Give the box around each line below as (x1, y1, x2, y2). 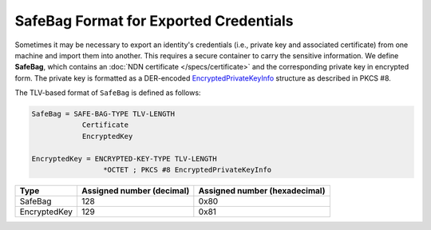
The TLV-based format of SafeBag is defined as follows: (14, 88, 201, 97)
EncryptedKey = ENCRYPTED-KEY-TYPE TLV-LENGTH (31, 154, 217, 163)
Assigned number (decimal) (81, 185, 190, 196)
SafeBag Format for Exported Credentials (14, 12, 294, 30)
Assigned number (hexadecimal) (198, 185, 326, 196)
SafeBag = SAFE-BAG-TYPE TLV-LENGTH (31, 109, 176, 119)
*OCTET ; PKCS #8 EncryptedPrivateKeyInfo (102, 165, 272, 175)
